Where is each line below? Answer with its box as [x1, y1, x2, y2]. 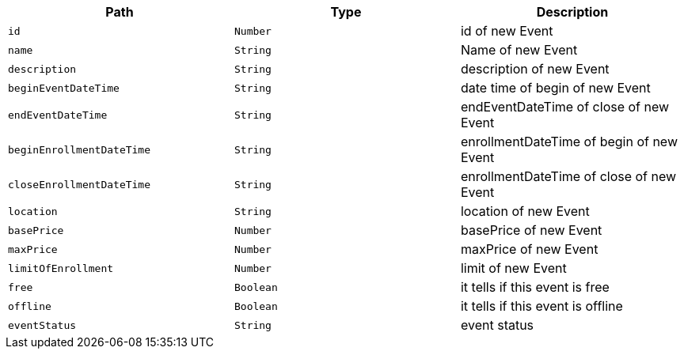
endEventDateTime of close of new [460, 99, 670, 115]
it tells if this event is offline [460, 298, 623, 314]
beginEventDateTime [8, 81, 120, 94]
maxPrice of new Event [460, 241, 598, 257]
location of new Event [460, 203, 590, 219]
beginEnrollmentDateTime [8, 143, 151, 156]
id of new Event [460, 23, 553, 39]
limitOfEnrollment [8, 262, 114, 274]
